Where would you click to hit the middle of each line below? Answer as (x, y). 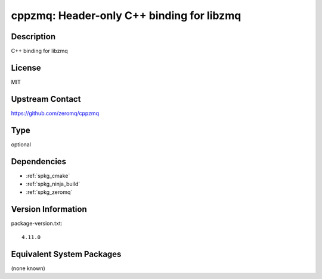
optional (21, 144)
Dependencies (39, 162)
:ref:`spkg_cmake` (48, 175)
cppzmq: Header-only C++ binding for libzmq (126, 15)
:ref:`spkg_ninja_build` (53, 184)
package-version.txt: (37, 224)
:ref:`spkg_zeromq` (49, 192)
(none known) (28, 268)
